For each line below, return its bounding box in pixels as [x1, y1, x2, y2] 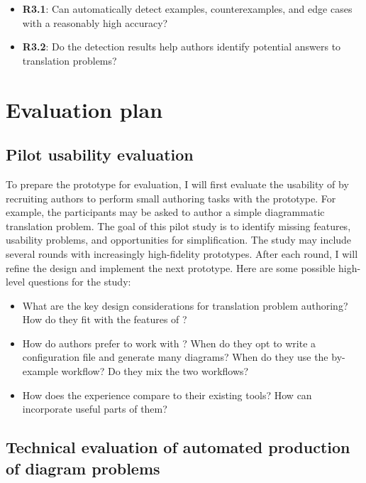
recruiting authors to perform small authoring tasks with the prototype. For [6, 190, 336, 205]
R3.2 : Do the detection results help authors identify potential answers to [22, 39, 341, 54]
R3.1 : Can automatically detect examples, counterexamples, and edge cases [22, 1, 353, 16]
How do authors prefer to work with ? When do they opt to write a [22, 335, 316, 350]
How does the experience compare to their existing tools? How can [22, 387, 312, 402]
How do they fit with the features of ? [22, 312, 187, 327]
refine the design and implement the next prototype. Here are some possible [6, 260, 335, 275]
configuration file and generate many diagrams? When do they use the [22, 349, 328, 364]
